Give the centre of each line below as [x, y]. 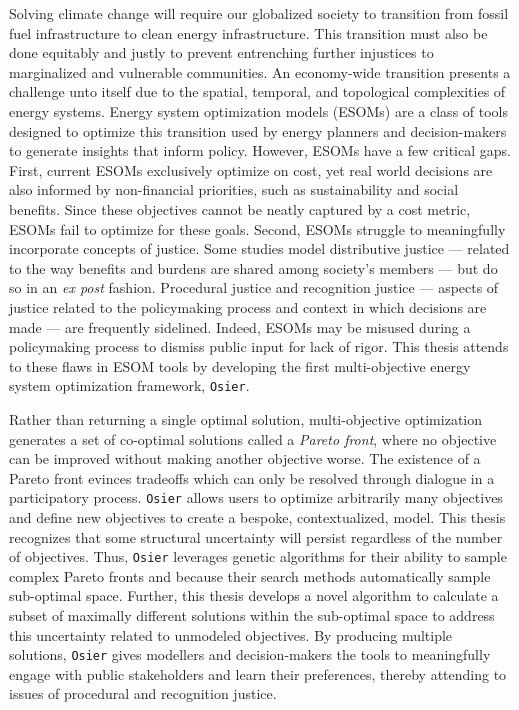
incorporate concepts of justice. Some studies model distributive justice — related [259, 248]
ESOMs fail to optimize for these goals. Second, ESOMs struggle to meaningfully [257, 228]
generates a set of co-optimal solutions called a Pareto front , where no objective [253, 438]
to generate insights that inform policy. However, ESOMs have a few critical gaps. [260, 150]
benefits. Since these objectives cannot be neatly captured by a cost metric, [240, 208]
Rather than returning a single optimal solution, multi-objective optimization [246, 418]
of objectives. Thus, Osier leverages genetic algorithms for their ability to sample [258, 556]
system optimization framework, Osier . [129, 385]
